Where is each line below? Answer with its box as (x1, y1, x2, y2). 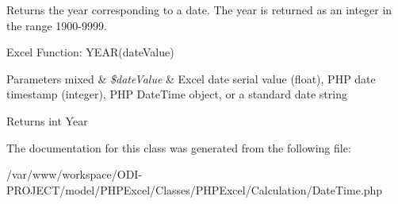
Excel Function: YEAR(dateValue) (6, 44, 174, 60)
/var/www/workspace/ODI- (6, 166, 143, 183)
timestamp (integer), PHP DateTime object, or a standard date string (6, 86, 347, 102)
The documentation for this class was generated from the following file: (6, 139, 351, 156)
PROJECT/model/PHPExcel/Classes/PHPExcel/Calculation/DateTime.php (6, 181, 383, 198)
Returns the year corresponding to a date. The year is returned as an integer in (6, 2, 392, 17)
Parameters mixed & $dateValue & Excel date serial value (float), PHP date (6, 70, 376, 87)
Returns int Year (6, 112, 88, 129)
